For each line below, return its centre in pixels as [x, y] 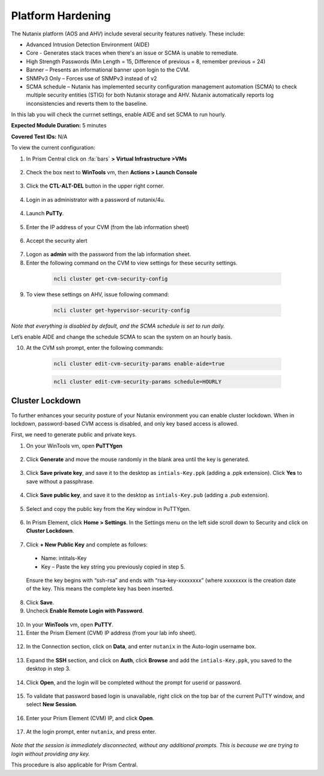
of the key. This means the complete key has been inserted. [100, 588]
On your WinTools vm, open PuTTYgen [74, 445]
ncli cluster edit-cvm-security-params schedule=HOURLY [138, 382]
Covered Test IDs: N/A [39, 136]
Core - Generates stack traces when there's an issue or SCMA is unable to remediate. [132, 53]
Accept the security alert [57, 240]
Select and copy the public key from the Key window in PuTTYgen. [108, 509]
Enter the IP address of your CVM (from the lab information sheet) [107, 227]
